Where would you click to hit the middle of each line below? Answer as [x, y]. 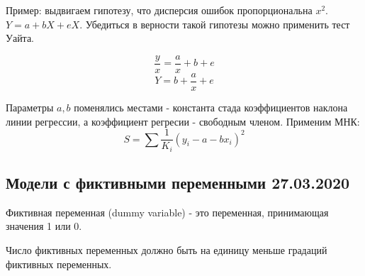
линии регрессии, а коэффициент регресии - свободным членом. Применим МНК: [183, 121]
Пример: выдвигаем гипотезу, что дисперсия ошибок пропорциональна [159, 10]
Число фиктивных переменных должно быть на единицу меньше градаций [167, 250]
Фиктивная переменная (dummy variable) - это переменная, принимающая [167, 212]
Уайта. [20, 38]
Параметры [30, 107]
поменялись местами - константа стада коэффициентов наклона [211, 107]
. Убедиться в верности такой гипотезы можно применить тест [215, 24]
